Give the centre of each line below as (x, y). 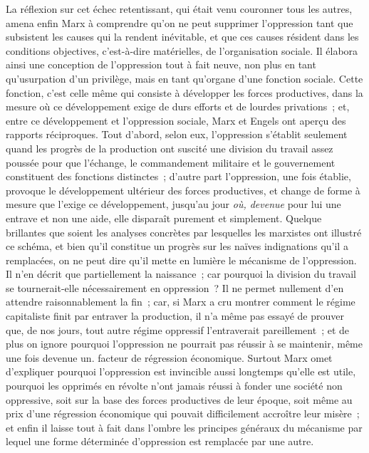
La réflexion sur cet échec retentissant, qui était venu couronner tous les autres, (179, 9)
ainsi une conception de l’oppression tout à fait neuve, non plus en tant (161, 64)
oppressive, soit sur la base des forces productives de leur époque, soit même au (179, 399)
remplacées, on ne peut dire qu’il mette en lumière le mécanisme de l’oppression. (181, 260)
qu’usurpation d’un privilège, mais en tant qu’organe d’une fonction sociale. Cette (184, 78)
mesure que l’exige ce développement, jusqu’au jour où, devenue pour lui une (173, 204)
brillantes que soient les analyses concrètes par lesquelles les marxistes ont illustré (184, 232)
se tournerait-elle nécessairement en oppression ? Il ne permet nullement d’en (175, 287)
